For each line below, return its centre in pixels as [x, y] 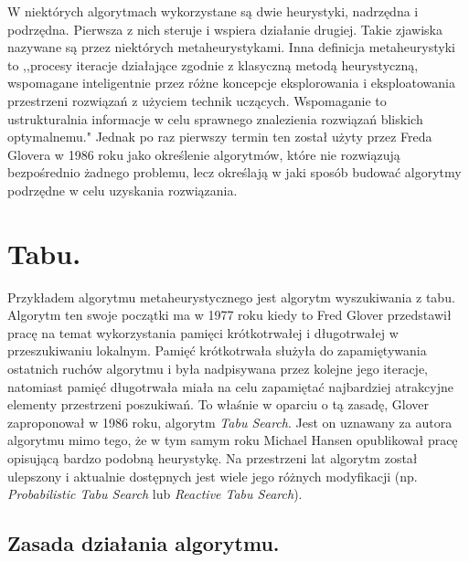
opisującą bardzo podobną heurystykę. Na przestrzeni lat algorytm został [213, 458]
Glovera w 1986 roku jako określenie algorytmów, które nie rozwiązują [204, 154]
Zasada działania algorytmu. [144, 543]
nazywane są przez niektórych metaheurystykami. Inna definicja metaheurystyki [231, 47]
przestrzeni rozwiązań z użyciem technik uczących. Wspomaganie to [197, 100]
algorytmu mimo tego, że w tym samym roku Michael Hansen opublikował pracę [233, 440]
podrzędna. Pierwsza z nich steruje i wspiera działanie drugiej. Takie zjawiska [225, 29]
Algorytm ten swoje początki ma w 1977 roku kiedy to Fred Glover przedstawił [229, 315]
